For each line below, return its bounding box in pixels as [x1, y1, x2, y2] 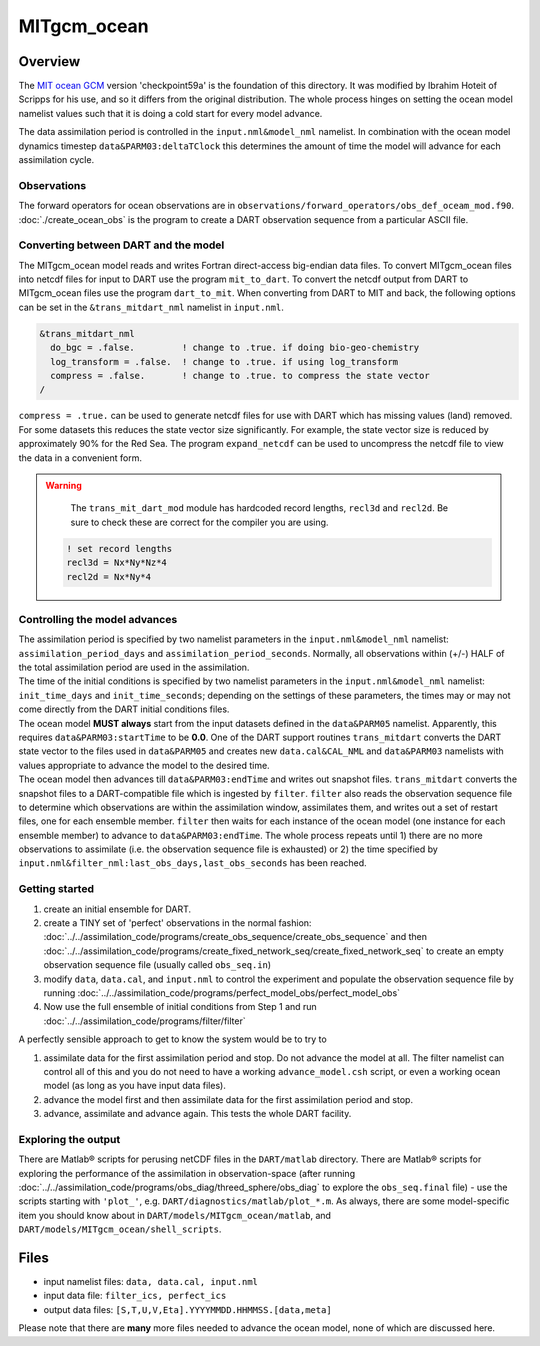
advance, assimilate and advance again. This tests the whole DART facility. [43, 1108, 352, 1120]
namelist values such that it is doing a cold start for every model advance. [18, 107, 323, 119]
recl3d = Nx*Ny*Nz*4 [66, 557, 167, 569]
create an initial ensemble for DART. [43, 903, 192, 915]
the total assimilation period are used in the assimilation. [18, 661, 250, 674]
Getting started [18, 882, 95, 896]
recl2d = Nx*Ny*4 [66, 571, 152, 582]
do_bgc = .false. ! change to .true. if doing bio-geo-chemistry [50, 342, 420, 354]
